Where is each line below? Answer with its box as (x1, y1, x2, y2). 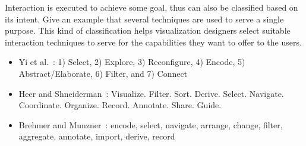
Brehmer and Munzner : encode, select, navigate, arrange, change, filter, (18, 118, 283, 131)
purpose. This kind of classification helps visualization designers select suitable (5, 24, 291, 37)
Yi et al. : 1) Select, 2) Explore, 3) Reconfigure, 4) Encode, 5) (18, 56, 245, 68)
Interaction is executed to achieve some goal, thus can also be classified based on (5, 1, 298, 13)
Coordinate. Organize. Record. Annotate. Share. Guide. (18, 99, 222, 111)
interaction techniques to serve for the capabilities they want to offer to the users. (5, 35, 302, 48)
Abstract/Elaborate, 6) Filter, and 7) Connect (18, 67, 188, 79)
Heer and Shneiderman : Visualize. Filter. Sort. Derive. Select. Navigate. (18, 87, 284, 99)
